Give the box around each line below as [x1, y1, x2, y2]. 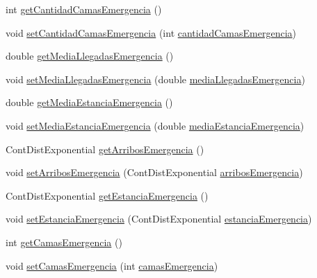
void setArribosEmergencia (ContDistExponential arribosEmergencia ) [6, 165, 303, 180]
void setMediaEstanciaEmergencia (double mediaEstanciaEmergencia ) [6, 118, 304, 132]
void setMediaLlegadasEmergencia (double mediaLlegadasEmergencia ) [6, 71, 305, 86]
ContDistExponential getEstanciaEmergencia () [6, 188, 209, 202]
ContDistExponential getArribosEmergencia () [6, 141, 204, 156]
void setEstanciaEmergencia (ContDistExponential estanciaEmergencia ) [6, 211, 312, 226]
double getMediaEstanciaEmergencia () [6, 95, 173, 110]
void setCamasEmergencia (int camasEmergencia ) [6, 258, 218, 272]
